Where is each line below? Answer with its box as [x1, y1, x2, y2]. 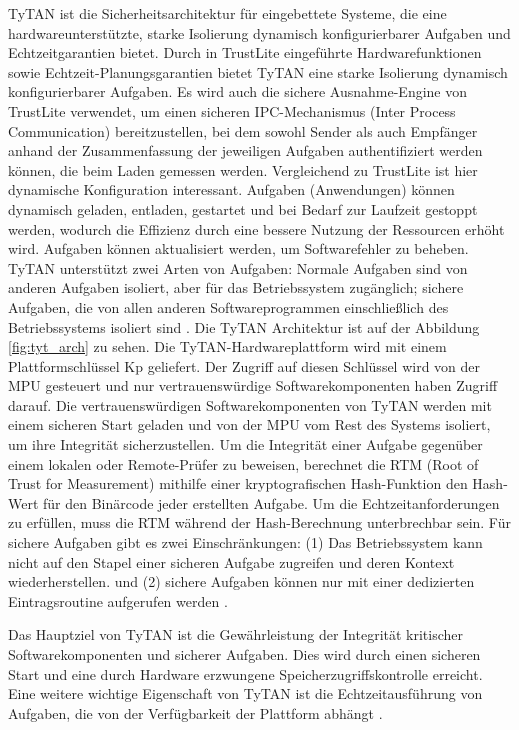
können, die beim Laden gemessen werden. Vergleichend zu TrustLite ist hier [8, 159, 478, 180]
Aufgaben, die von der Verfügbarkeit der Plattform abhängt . [8, 702, 383, 723]
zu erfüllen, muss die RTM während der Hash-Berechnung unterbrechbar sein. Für [8, 512, 511, 533]
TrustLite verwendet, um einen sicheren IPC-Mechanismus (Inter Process [8, 100, 456, 121]
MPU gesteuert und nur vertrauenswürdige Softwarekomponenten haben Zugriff [8, 375, 498, 396]
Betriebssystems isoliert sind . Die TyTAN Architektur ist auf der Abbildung [8, 316, 480, 337]
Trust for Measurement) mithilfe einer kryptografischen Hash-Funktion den [8, 473, 468, 494]
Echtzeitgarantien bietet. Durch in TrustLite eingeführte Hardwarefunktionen [8, 42, 482, 63]
